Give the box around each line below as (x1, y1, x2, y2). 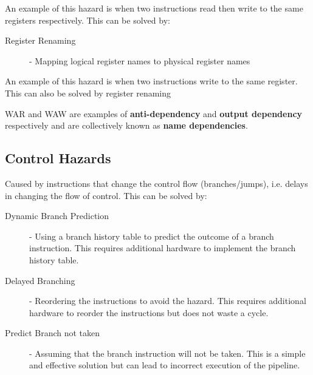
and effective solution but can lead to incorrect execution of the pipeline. (29, 359, 300, 371)
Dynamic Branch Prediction (5, 209, 109, 222)
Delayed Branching (5, 274, 75, 286)
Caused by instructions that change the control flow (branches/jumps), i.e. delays (5, 177, 308, 189)
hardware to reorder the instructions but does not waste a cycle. (29, 306, 269, 319)
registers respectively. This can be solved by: (5, 13, 170, 26)
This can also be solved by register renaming (5, 86, 171, 99)
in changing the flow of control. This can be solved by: (5, 189, 207, 201)
